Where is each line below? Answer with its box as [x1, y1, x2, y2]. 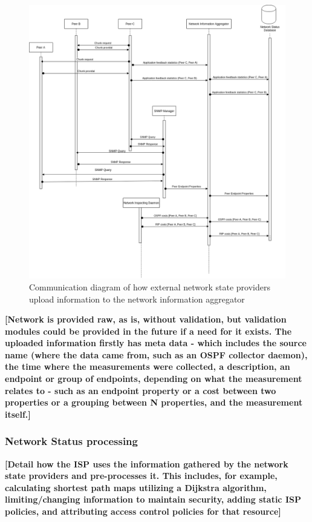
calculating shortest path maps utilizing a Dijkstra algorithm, [5, 481, 267, 494]
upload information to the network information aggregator [29, 292, 245, 305]
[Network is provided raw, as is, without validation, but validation [5, 313, 287, 326]
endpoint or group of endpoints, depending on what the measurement [5, 372, 302, 385]
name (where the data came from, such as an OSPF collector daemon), [5, 348, 308, 361]
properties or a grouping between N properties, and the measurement [5, 396, 303, 409]
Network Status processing [5, 433, 138, 449]
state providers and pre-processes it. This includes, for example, [5, 469, 278, 482]
